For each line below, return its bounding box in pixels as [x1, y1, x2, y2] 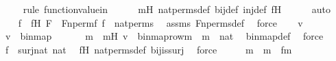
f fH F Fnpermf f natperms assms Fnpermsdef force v [18, 15, 303, 29]
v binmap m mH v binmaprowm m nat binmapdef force [5, 29, 324, 43]
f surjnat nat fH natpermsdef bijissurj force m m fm [5, 42, 292, 56]
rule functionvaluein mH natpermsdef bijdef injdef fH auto [23, 2, 331, 16]
